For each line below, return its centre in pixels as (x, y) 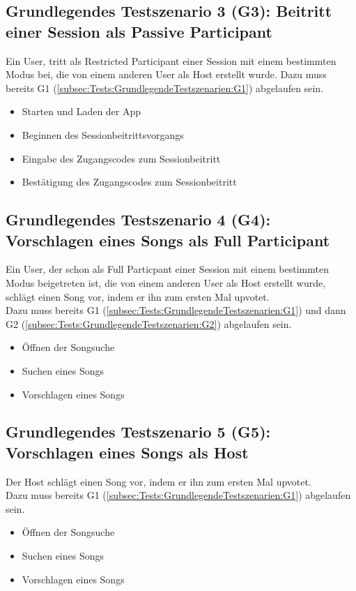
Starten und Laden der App (82, 111)
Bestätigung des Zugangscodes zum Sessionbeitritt (129, 182)
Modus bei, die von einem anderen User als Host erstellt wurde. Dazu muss (166, 74)
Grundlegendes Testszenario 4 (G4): (138, 219)
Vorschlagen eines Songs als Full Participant (168, 240)
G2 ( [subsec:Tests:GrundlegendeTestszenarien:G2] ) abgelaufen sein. (149, 323)
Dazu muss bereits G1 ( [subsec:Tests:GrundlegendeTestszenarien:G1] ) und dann (176, 310)
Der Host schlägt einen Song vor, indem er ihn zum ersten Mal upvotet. (158, 481)
